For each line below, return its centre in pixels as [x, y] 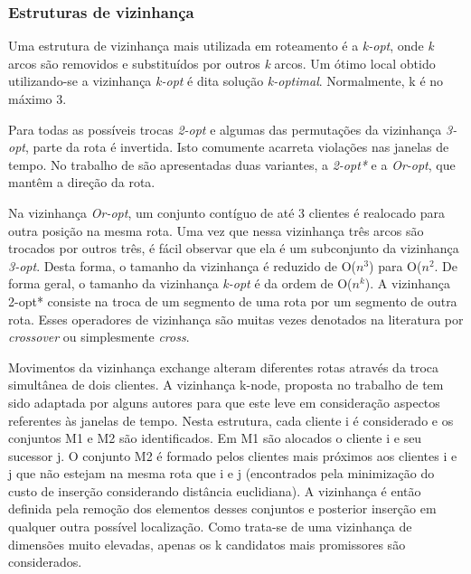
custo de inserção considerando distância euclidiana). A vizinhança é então [215, 490]
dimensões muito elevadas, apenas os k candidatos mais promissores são [207, 544]
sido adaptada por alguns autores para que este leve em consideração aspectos [224, 402]
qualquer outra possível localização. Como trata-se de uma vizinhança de [210, 527]
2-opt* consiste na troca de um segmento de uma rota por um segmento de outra [233, 301]
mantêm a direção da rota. [82, 182]
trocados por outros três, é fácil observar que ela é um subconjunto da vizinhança [234, 248]
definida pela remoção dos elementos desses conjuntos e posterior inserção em [222, 508]
